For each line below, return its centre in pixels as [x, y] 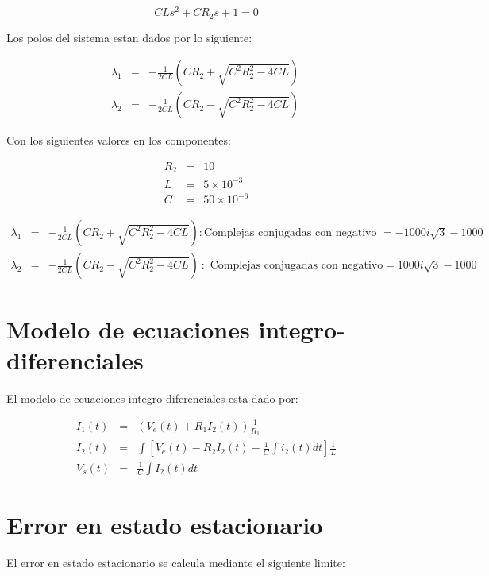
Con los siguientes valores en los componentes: [119, 140]
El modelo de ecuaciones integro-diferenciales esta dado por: [152, 398]
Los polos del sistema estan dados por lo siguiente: [129, 37]
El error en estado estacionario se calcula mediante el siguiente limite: [176, 562]
